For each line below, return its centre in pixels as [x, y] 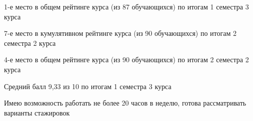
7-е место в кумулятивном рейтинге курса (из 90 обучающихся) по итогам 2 [120, 33]
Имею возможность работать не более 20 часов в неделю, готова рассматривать [125, 103]
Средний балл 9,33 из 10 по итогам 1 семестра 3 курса [88, 86]
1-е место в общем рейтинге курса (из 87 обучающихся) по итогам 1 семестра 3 [126, 6]
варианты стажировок [37, 112]
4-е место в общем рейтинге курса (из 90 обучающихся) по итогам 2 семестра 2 [126, 60]
